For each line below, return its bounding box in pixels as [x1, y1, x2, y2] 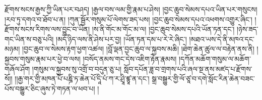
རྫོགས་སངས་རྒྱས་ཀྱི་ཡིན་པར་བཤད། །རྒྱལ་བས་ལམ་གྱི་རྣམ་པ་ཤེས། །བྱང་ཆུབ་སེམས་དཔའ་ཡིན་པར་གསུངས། [5, 4, 257, 14]
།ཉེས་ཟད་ [237, 24, 258, 34]
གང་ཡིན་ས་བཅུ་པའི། [5, 33, 54, 44]
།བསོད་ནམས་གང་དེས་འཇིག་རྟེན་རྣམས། [83, 53, 177, 64]
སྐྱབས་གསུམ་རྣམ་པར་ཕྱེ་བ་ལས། [5, 53, 81, 64]
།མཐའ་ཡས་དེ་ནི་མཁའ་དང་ [189, 33, 254, 44]
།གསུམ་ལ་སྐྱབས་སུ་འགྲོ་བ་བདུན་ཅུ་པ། [32, 63, 122, 74]
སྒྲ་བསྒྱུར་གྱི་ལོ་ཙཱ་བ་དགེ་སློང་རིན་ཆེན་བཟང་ [152, 73, 255, 84]
